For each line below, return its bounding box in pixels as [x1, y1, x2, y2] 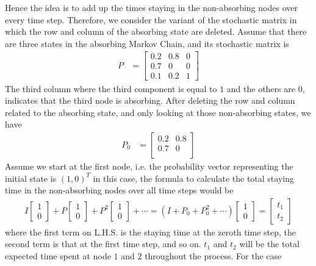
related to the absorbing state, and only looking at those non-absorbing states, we [5, 106, 311, 118]
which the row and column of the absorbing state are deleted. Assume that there [5, 25, 307, 38]
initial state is [5, 171, 57, 184]
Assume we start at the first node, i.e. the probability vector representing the [5, 159, 293, 172]
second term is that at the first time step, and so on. [5, 237, 201, 250]
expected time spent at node [5, 249, 111, 262]
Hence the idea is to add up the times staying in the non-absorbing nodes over [5, 1, 298, 13]
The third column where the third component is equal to [5, 82, 217, 95]
